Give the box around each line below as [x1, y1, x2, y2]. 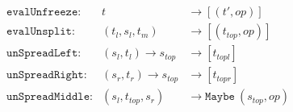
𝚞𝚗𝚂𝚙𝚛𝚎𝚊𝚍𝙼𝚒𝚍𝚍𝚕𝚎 [6, 91, 90, 103]
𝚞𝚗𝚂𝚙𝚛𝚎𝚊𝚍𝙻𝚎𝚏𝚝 [6, 48, 78, 60]
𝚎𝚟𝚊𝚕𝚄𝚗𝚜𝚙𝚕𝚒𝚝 [6, 26, 72, 38]
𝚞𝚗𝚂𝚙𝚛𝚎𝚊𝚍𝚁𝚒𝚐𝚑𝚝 [6, 69, 84, 81]
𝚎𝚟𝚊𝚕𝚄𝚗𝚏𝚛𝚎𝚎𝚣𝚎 [6, 6, 78, 19]
